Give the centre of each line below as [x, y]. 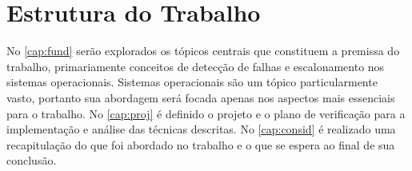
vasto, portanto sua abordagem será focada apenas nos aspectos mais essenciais [201, 97]
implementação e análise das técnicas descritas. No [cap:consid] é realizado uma [201, 129]
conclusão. [32, 160]
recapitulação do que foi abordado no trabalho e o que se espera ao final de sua [201, 144]
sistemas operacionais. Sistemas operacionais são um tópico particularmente [192, 82]
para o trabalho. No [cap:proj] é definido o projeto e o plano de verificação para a [206, 113]
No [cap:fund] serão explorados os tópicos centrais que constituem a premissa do [203, 51]
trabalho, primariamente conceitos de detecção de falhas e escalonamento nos [196, 66]
